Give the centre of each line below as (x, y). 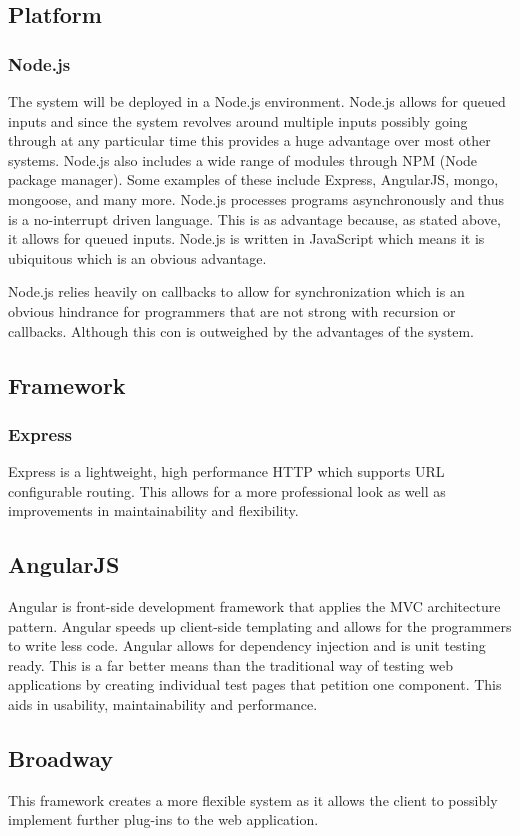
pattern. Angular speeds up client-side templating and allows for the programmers (260, 625)
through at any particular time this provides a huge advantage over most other (249, 140)
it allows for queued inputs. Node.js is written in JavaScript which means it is (246, 238)
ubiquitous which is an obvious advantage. (137, 257)
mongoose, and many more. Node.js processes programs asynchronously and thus (256, 198)
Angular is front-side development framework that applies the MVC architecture (254, 606)
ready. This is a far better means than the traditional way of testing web (230, 664)
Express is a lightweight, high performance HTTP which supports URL (226, 471)
